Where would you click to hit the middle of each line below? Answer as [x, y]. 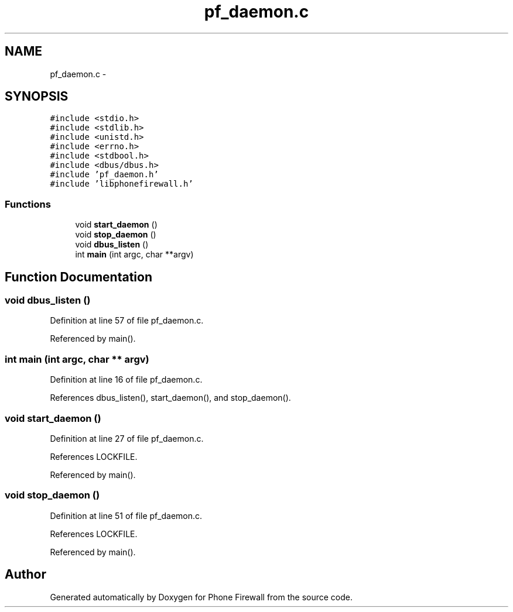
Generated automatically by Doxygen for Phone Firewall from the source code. [201, 597]
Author [25, 575]
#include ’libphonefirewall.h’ [122, 184]
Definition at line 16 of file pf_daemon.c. [126, 380]
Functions [28, 204]
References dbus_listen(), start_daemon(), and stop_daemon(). [170, 398]
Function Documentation [78, 277]
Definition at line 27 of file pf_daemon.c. [127, 438]
